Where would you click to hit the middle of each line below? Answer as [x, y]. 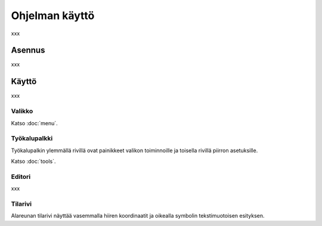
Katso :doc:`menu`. [34, 123]
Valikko [22, 112]
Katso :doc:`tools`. [33, 162]
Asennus [28, 50]
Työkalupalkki [32, 138]
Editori [21, 177]
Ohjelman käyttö [53, 16]
